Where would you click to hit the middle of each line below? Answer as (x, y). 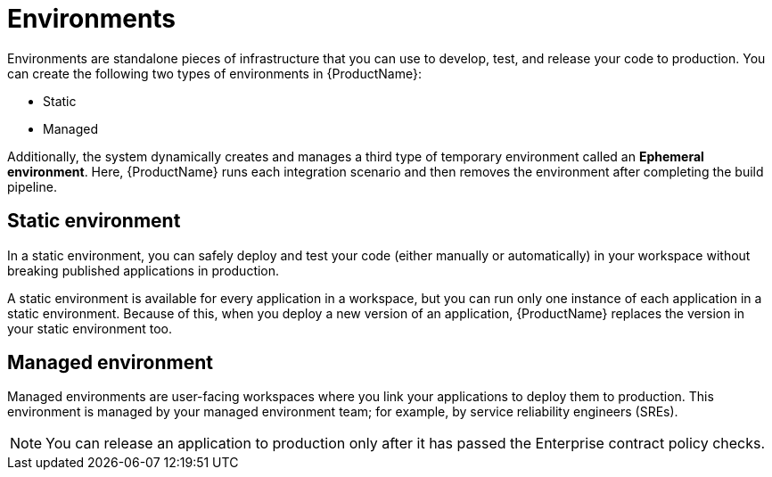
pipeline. (32, 186)
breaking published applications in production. (144, 270)
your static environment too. (90, 328)
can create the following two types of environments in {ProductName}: (214, 73)
